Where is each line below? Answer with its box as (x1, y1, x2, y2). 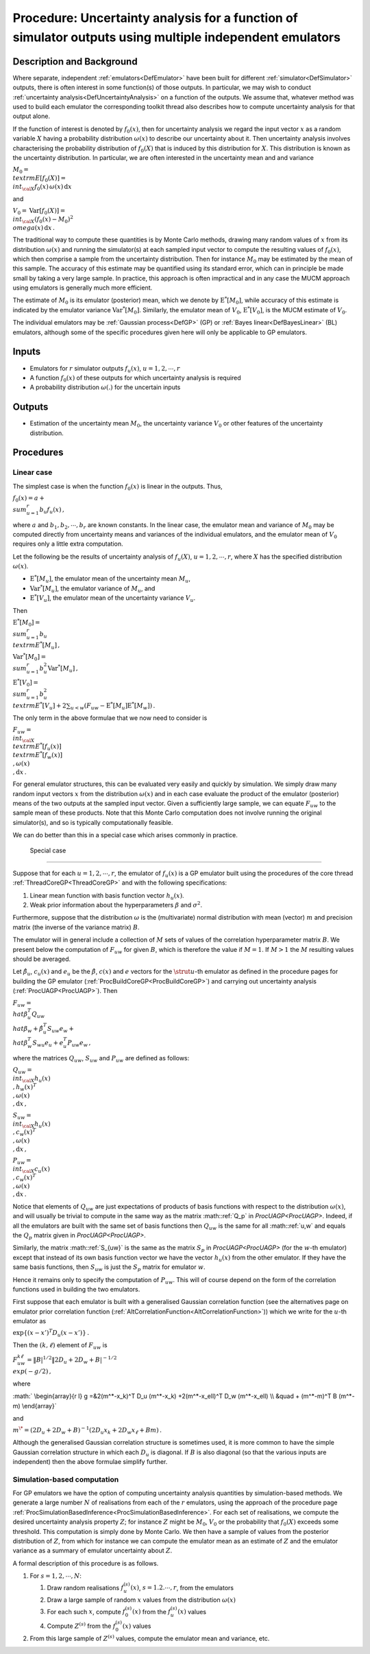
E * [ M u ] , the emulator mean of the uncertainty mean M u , (29, 574, 191, 585)
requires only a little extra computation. (12, 539, 123, 548)
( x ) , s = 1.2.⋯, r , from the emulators (130, 1583, 234, 1592)
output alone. (12, 112, 51, 120)
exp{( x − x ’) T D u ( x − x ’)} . (12, 1328, 89, 1338)
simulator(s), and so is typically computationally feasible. (12, 818, 173, 826)
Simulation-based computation (12, 1474, 119, 1484)
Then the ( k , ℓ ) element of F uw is (12, 1341, 108, 1351)
